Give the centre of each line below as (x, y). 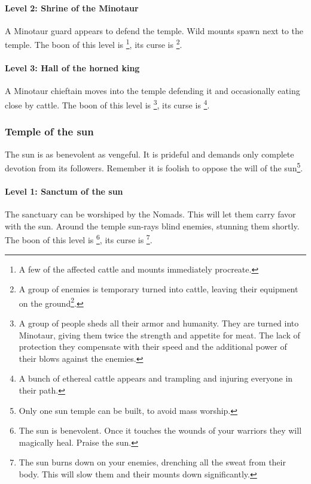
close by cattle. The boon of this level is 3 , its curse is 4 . (107, 104)
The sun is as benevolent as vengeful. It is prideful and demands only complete (150, 154)
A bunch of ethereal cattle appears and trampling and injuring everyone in (156, 378)
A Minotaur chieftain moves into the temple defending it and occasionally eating (153, 91)
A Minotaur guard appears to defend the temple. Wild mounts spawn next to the (154, 30)
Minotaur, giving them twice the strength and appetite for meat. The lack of (159, 335)
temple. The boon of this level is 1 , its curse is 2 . (94, 44)
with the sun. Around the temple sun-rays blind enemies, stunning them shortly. (152, 226)
